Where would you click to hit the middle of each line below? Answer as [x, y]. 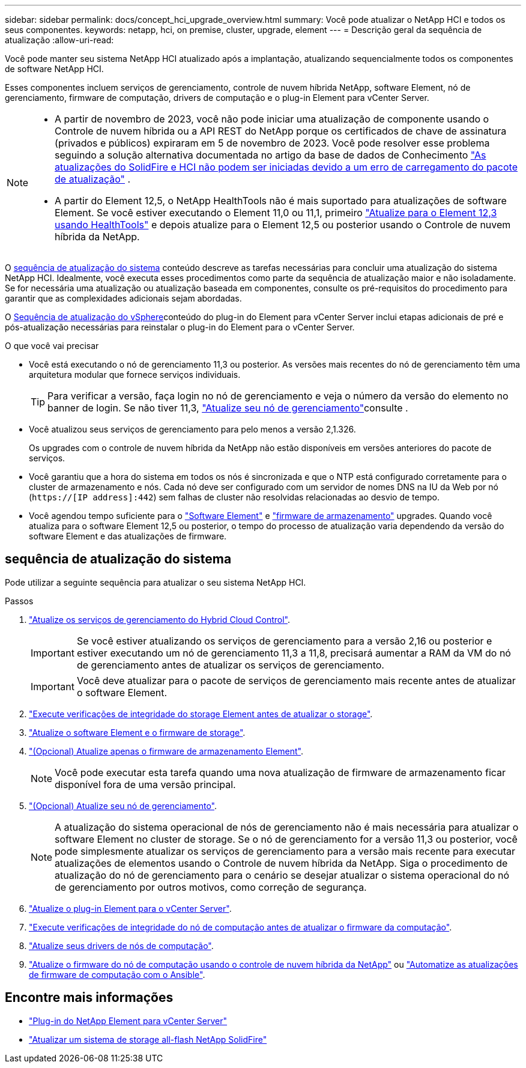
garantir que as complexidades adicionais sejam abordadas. [123, 298]
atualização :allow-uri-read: [59, 40]
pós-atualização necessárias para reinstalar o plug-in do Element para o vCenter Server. [180, 327]
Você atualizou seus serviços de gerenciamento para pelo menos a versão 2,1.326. [192, 429]
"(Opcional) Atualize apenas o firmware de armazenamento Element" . [166, 751]
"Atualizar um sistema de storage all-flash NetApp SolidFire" [148, 1039]
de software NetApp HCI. [54, 69]
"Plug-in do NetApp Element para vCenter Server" [128, 1021]
